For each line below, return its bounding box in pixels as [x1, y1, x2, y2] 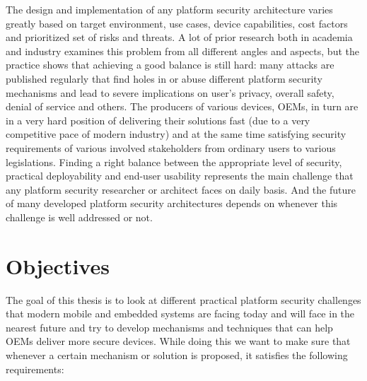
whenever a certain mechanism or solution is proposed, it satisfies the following [6, 348, 348, 362]
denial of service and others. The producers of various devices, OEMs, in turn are [6, 99, 359, 114]
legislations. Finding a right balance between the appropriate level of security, [6, 154, 342, 169]
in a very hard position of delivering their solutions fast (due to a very [6, 112, 310, 127]
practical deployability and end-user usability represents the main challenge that [6, 168, 354, 183]
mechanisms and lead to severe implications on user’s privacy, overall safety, [6, 85, 334, 100]
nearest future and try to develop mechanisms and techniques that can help [6, 320, 333, 334]
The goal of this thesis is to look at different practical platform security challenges [6, 292, 361, 307]
